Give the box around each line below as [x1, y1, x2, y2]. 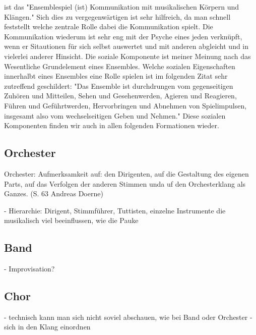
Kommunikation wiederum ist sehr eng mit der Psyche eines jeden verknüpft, [4, 31, 242, 41]
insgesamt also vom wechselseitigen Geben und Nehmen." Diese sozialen [4, 110, 226, 121]
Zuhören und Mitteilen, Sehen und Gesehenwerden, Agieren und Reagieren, [4, 90, 237, 101]
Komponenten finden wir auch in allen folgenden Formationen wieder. [4, 120, 219, 131]
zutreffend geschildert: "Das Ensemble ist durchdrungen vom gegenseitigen [4, 80, 233, 91]
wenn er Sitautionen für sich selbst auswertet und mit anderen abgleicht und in [4, 41, 249, 51]
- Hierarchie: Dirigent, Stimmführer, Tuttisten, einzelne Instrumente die [4, 205, 226, 215]
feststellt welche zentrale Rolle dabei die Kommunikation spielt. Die [4, 21, 213, 32]
